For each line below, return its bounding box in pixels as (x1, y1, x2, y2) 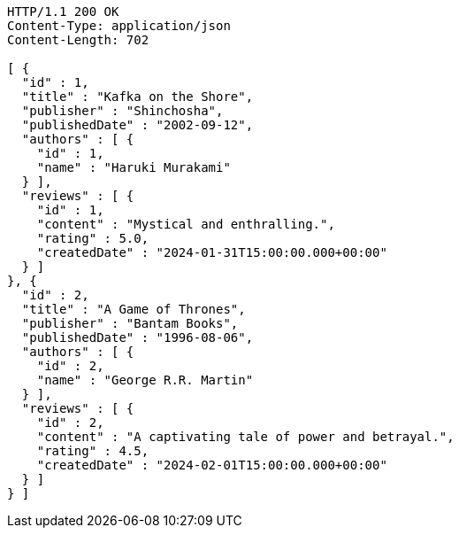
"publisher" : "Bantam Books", (21, 316, 239, 330)
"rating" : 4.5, (36, 444, 149, 458)
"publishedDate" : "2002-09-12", (21, 118, 254, 132)
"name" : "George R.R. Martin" (36, 373, 254, 387)
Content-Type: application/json (7, 19, 231, 33)
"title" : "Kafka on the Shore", (21, 89, 254, 104)
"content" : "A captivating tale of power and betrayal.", (36, 430, 455, 444)
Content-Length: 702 (7, 33, 149, 47)
